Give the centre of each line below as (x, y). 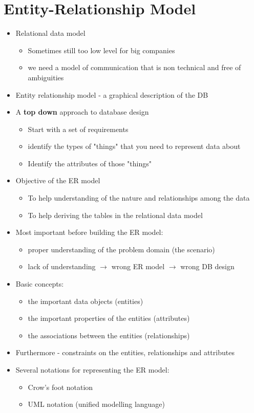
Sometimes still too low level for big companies (101, 50)
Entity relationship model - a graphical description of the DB (112, 94)
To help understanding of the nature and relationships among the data (139, 198)
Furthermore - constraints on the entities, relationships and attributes (125, 352)
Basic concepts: (40, 284)
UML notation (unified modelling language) (97, 404)
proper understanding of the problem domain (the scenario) (121, 249)
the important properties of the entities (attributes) (109, 318)
